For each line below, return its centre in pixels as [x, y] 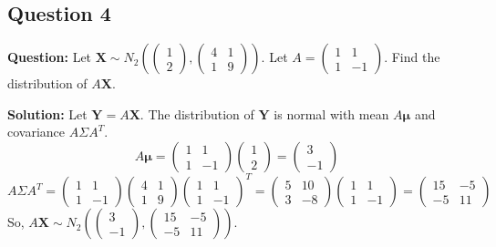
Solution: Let [47, 113]
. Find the [412, 57]
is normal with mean [331, 113]
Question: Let [50, 57]
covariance [36, 132]
